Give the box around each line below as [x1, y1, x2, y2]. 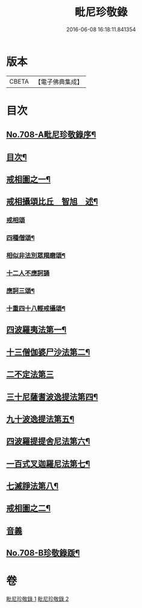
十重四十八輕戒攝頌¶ [6, 304, 66, 313]
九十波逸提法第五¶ [6, 414, 75, 424]
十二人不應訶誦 [6, 269, 50, 277]
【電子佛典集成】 [34, 78, 83, 86]
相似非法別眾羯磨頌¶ [6, 251, 66, 260]
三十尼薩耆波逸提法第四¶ [6, 392, 98, 402]
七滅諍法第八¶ [6, 481, 59, 491]
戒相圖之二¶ [6, 503, 51, 514]
